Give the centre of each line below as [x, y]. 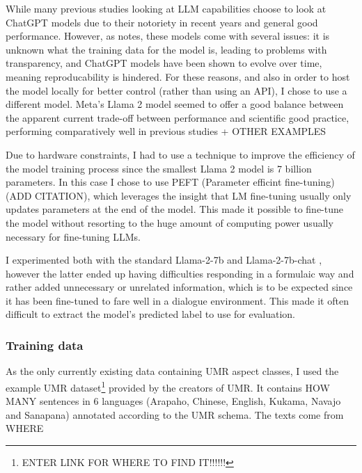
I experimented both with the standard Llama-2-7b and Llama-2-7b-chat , [164, 260]
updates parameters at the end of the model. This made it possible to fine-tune [175, 209]
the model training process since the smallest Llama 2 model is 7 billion [159, 168]
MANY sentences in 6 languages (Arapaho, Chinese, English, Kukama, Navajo [173, 401]
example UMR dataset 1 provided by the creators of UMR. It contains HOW [168, 386]
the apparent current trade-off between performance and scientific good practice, [178, 117]
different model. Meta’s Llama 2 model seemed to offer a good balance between [175, 104]
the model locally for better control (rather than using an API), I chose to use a [176, 90]
